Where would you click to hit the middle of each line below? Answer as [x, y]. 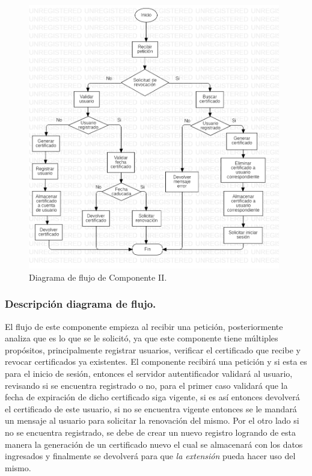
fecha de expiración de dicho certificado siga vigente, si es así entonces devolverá [152, 397]
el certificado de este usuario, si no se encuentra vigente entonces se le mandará [151, 408]
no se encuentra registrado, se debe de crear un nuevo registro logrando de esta [151, 432]
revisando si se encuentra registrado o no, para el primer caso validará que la [146, 385]
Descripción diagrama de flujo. [81, 304]
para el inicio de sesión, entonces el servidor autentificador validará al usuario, [149, 374]
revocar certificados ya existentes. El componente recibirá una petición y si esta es [156, 362]
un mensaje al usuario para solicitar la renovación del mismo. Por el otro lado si [152, 420]
